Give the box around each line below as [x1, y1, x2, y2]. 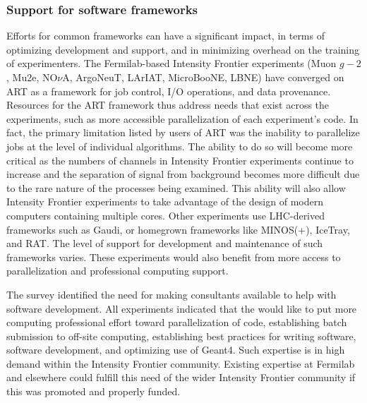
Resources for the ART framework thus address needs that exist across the [6, 97, 330, 112]
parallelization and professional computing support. [6, 263, 229, 278]
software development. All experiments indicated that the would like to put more [6, 301, 357, 315]
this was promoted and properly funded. [6, 384, 181, 399]
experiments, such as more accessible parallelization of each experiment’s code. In [6, 111, 359, 126]
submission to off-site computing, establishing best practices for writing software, [6, 328, 356, 343]
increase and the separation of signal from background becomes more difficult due [6, 167, 360, 181]
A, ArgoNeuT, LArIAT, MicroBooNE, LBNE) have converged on [62, 70, 344, 84]
